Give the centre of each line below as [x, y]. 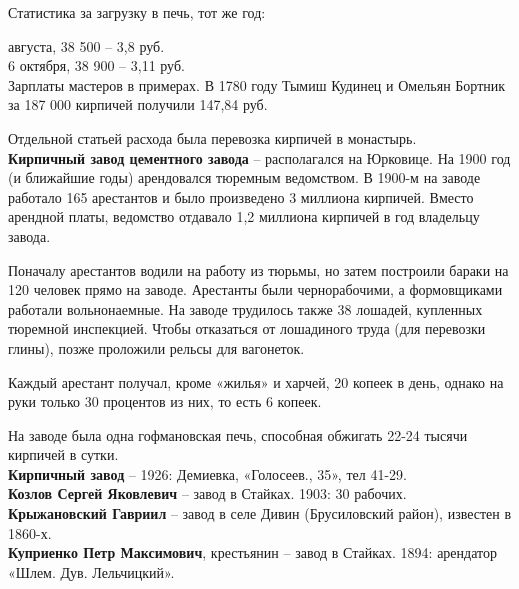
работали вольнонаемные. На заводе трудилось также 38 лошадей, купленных [245, 308]
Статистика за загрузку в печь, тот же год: [137, 12]
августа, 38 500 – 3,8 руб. [86, 45]
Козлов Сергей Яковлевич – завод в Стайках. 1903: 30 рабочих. [207, 493]
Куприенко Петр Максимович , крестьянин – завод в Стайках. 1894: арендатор [252, 552]
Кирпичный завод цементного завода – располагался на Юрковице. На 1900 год [259, 157]
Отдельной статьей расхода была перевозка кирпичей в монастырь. [212, 137]
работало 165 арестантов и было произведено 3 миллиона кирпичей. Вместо [241, 196]
